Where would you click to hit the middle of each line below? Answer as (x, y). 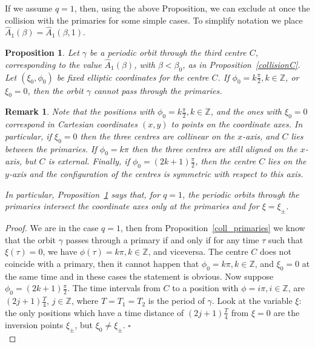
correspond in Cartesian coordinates (71, 124)
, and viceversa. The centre (198, 251)
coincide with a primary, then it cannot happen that (102, 263)
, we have (60, 251)
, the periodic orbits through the (241, 194)
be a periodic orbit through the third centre (168, 52)
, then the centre (226, 161)
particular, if (28, 136)
